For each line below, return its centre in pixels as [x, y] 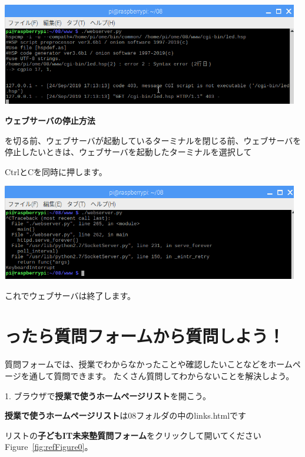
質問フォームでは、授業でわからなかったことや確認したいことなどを [137, 364]
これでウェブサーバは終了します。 [70, 295]
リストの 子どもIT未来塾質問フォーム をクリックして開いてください [133, 435]
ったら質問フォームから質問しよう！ [145, 336]
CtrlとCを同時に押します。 [56, 171]
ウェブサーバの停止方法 [50, 121]
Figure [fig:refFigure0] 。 [49, 447]
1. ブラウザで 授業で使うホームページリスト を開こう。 [108, 395]
